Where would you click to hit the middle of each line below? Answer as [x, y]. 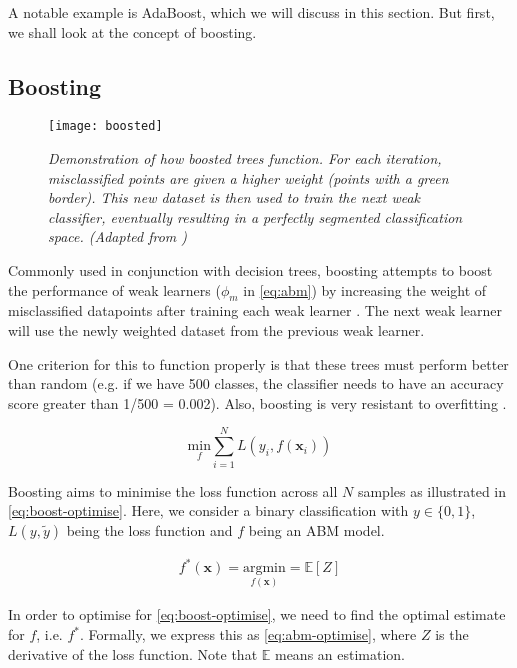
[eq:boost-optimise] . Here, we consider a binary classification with [208, 510]
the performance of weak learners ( [114, 289]
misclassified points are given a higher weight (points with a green [248, 177]
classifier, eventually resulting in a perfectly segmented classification [255, 216]
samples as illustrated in [432, 490]
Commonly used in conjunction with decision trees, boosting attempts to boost [250, 270]
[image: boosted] [105, 126]
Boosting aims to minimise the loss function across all [173, 490]
